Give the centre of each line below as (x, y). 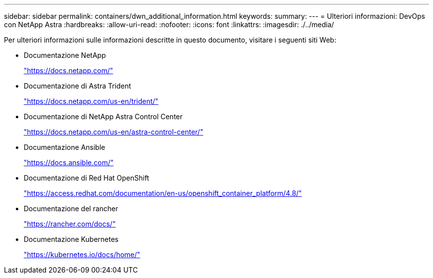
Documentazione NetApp (65, 55)
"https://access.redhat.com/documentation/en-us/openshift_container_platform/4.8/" (163, 193)
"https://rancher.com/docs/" (70, 224)
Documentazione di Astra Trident (78, 86)
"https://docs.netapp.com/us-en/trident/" (91, 101)
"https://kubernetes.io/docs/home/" (82, 255)
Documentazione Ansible (65, 147)
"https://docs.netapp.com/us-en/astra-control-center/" (114, 132)
